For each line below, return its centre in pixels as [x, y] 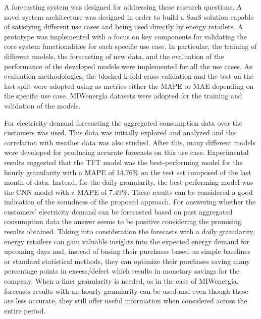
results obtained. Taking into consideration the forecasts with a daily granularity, [129, 231]
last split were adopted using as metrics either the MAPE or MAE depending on [129, 86]
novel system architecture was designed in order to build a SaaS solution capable [129, 16]
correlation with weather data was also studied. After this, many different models [130, 142]
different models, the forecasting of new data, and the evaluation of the [114, 56]
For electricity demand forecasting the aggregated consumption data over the [123, 122]
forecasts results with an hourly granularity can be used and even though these [126, 290]
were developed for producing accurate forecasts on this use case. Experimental [126, 152]
